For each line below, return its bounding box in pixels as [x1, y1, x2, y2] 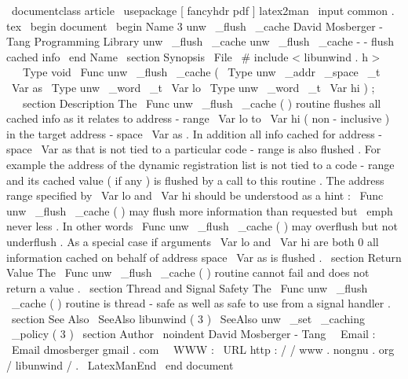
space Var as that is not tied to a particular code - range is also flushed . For [6, 141, 381, 157]
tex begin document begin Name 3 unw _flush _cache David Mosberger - [6, 17, 383, 34]
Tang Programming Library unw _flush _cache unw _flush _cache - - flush [6, 33, 394, 50]
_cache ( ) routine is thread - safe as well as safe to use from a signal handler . [11, 295, 391, 311]
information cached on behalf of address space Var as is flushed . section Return [6, 248, 402, 265]
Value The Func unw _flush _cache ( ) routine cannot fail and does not [6, 264, 370, 281]
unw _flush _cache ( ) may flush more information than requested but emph [6, 202, 393, 219]
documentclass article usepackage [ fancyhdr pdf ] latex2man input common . [11, 2, 395, 18]
